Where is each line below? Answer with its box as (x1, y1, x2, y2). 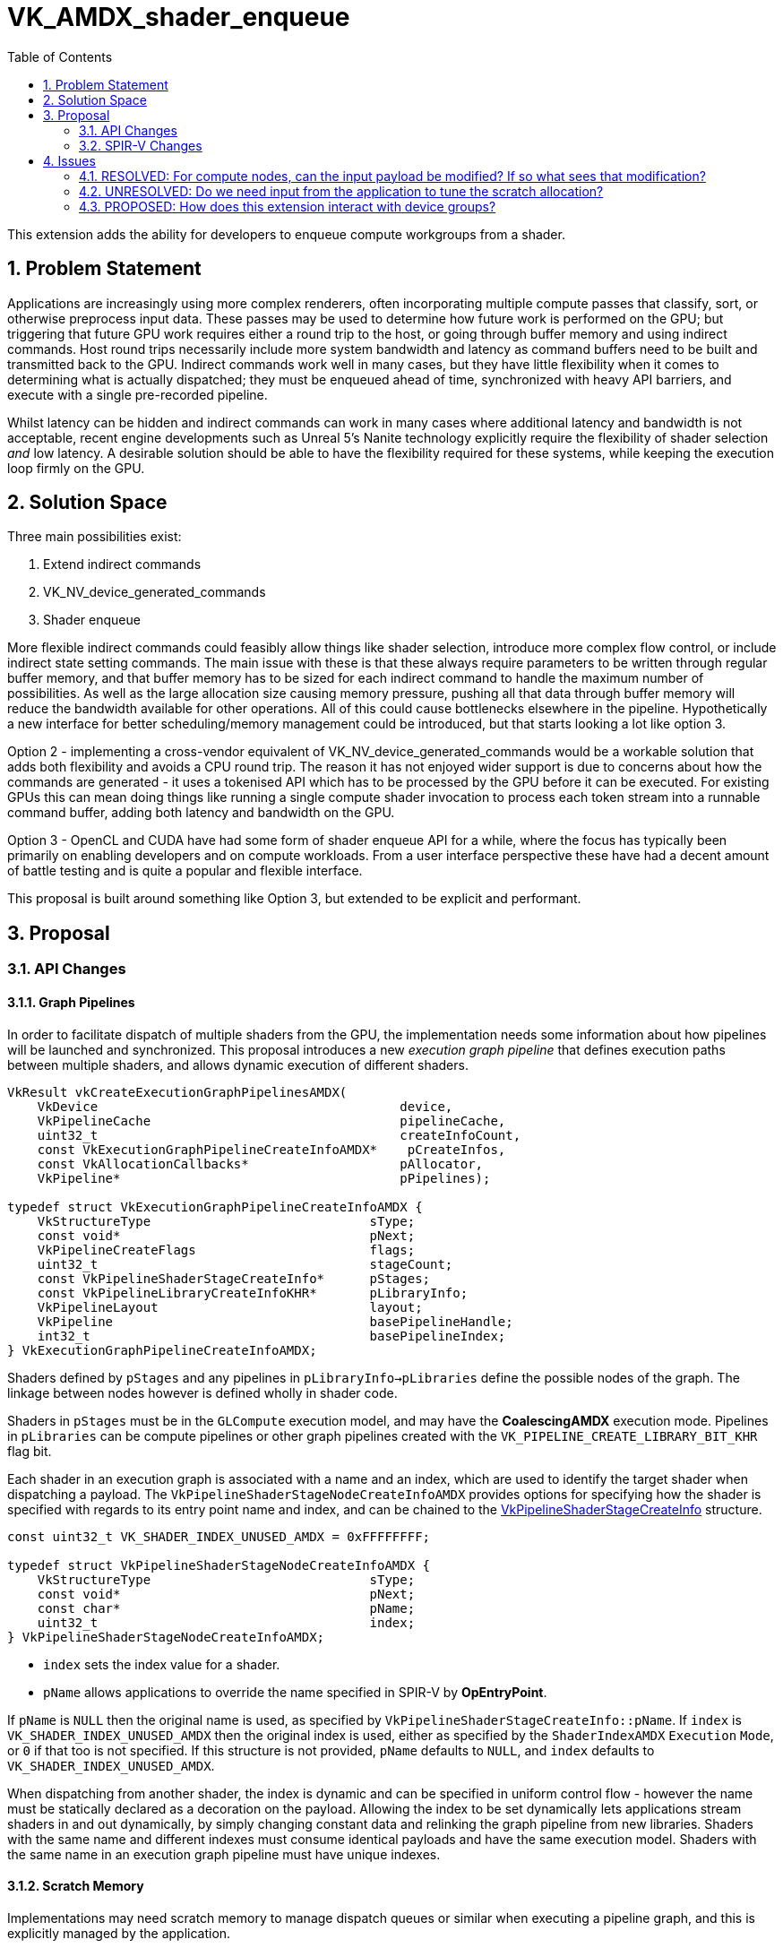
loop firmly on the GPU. (7, 460, 145, 476)
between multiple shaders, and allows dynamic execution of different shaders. (7, 1056, 469, 1073)
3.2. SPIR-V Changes (79, 137, 202, 153)
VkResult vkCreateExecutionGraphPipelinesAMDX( (7, 1084, 348, 1099)
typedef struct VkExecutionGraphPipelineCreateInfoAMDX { (7, 1199, 423, 1214)
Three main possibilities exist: (7, 529, 182, 545)
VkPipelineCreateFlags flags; (37, 1242, 416, 1257)
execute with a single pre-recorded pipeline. (7, 386, 268, 402)
